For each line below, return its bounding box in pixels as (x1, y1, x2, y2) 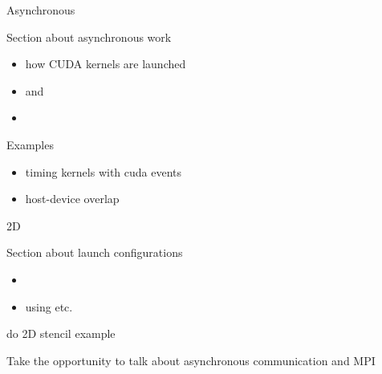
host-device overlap (25, 190, 120, 207)
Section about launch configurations (6, 244, 183, 261)
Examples (6, 136, 54, 152)
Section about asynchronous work (6, 28, 172, 45)
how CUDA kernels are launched (25, 55, 186, 72)
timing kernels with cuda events (25, 163, 182, 180)
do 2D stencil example (6, 325, 116, 342)
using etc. (25, 298, 73, 315)
